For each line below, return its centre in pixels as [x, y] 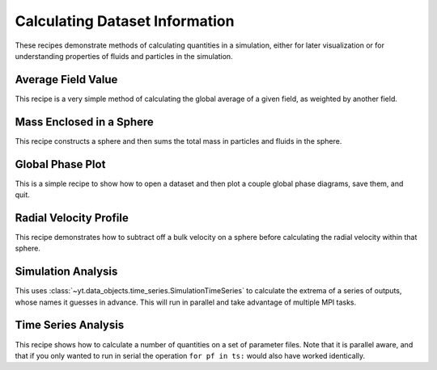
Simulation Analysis [66, 272]
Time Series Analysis [70, 325]
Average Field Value [66, 80]
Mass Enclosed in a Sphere [84, 122]
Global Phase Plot [60, 164]
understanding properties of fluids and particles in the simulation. [124, 56]
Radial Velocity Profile [72, 218]
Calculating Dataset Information [125, 21]
